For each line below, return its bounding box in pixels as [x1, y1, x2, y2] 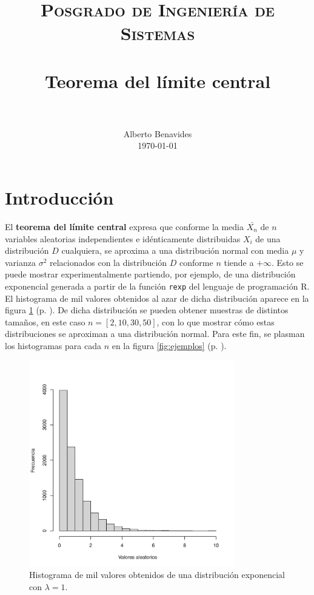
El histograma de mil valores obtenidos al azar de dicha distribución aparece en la [5, 291, 309, 304]
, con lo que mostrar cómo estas [156, 315, 275, 328]
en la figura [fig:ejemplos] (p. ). [112, 339, 227, 352]
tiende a [224, 256, 254, 268]
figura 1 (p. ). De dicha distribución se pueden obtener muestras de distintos [5, 304, 289, 316]
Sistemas [120, 21, 195, 46]
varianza [5, 256, 36, 268]
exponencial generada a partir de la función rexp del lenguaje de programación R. [5, 279, 310, 292]
